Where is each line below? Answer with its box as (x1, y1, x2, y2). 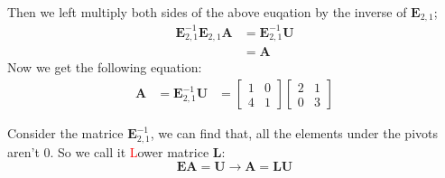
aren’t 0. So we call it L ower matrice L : (7, 142, 226, 161)
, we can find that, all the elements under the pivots (150, 124, 439, 143)
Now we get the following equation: (7, 58, 202, 77)
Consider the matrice (7, 124, 124, 143)
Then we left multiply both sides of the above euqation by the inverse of (7, 3, 407, 21)
